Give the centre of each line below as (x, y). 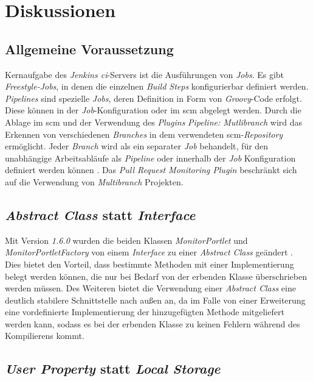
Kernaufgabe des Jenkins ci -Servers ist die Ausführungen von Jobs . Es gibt (145, 74)
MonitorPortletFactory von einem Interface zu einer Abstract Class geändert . (149, 252)
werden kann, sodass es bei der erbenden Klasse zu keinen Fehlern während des (153, 323)
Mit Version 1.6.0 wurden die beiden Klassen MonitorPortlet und (126, 240)
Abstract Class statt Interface (100, 214)
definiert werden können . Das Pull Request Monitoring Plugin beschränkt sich (151, 170)
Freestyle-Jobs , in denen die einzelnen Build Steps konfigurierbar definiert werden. (157, 86)
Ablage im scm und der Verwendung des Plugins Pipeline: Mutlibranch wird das (154, 122)
